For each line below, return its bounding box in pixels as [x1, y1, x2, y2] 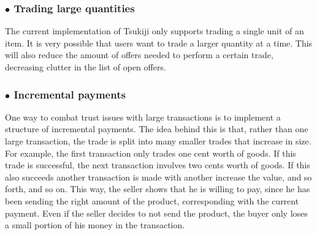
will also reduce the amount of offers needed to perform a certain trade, [5, 48, 273, 61]
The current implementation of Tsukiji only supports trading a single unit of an [5, 24, 304, 37]
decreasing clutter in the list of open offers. [5, 61, 166, 73]
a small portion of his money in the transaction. [5, 218, 185, 231]
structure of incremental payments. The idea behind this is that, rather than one [5, 122, 308, 135]
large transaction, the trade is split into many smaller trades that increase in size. [5, 135, 311, 147]
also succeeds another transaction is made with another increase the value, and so [5, 170, 312, 183]
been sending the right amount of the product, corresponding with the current [5, 194, 299, 207]
